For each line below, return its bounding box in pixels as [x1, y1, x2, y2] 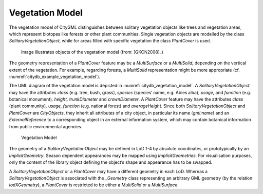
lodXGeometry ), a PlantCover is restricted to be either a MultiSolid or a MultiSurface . [9, 182, 179, 188]
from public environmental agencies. [9, 123, 83, 129]
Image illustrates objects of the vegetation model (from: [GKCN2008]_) [21, 49, 163, 55]
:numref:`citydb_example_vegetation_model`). [9, 74, 101, 79]
